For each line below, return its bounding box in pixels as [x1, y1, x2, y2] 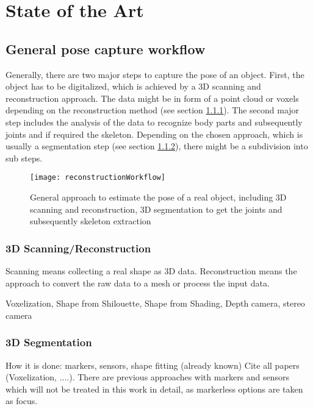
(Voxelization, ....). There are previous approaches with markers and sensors [5, 371, 290, 383]
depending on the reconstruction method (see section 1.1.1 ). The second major [5, 104, 300, 116]
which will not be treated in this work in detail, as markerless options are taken [5, 382, 303, 395]
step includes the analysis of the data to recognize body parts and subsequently [5, 115, 303, 128]
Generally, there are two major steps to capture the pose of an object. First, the [5, 68, 304, 80]
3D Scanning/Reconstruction [5, 240, 151, 255]
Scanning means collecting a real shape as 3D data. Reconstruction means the [5, 264, 297, 277]
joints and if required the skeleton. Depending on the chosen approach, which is [5, 127, 303, 140]
